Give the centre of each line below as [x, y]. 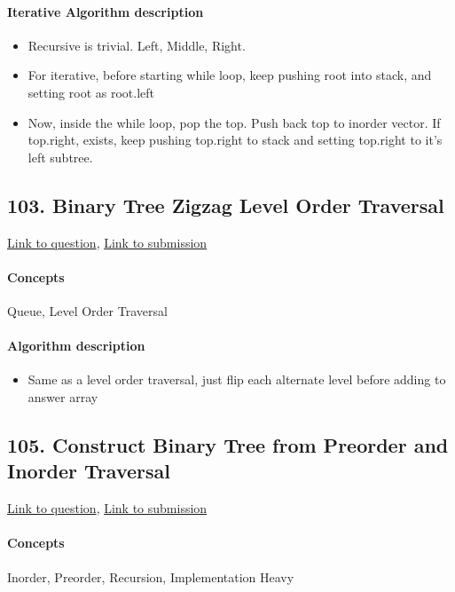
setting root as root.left [91, 92]
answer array [63, 396]
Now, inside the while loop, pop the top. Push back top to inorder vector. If [234, 122]
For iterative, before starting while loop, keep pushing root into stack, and [230, 75]
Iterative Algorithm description [106, 11]
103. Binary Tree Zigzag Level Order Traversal [226, 205]
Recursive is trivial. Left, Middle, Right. [137, 45]
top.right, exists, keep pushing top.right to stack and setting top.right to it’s [235, 140]
